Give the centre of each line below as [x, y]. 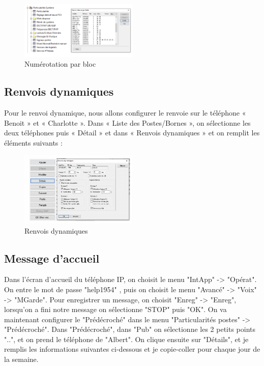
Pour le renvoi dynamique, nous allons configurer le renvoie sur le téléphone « [125, 113]
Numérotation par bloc [60, 64]
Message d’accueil [52, 258]
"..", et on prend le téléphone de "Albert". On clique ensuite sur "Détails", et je [126, 339]
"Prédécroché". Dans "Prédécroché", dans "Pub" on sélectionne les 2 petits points [130, 329]
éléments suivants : [33, 142]
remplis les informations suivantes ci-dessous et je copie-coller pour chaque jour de [132, 349]
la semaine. [21, 359]
